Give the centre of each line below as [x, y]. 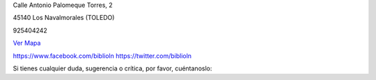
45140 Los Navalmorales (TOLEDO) [64, 18]
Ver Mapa [27, 43]
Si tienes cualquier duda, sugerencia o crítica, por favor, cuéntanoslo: [112, 68]
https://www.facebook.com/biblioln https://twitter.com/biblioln [102, 56]
